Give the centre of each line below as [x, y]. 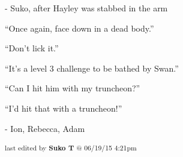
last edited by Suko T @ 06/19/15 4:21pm [71, 148]
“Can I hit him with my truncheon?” [73, 88]
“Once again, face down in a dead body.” [79, 28]
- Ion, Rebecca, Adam [45, 128]
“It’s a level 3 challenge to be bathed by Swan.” [92, 68]
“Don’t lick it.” [32, 48]
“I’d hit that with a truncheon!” [64, 108]
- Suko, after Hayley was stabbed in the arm [86, 8]
